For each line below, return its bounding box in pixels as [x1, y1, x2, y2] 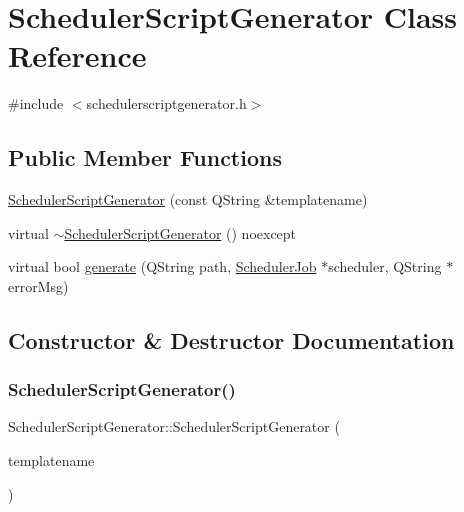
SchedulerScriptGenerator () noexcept [64, 222, 297, 243]
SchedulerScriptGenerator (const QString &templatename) [8, 189, 368, 210]
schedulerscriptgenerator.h [86, 93, 247, 114]
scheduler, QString [328, 256, 442, 277]
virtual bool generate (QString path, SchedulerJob [8, 256, 317, 277]
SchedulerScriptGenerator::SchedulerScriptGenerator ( [8, 416, 340, 437]
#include [8, 93, 64, 114]
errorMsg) [8, 275, 69, 296]
